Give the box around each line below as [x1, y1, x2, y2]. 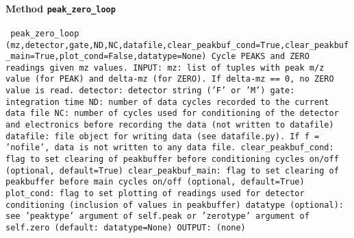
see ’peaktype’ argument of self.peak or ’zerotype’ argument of [5, 211, 309, 222]
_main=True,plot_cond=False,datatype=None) [5, 51, 207, 62]
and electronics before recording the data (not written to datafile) [5, 120, 334, 130]
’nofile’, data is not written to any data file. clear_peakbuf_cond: [5, 143, 334, 153]
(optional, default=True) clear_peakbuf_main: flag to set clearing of [5, 165, 339, 176]
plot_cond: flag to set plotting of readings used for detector [5, 189, 305, 199]
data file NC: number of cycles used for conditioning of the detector [5, 108, 339, 119]
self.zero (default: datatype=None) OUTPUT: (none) [5, 223, 246, 233]
